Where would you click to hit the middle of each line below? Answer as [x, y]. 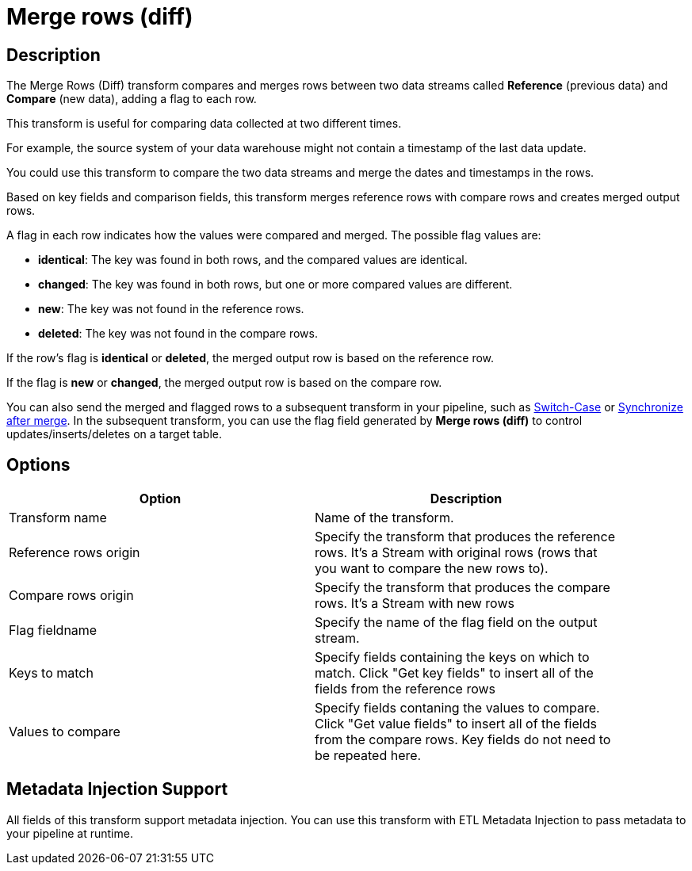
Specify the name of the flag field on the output [456, 623]
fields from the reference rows [405, 689]
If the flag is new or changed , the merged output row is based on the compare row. [224, 383]
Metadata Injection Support [117, 789]
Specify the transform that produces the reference [465, 537]
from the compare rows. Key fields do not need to [463, 740]
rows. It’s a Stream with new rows [415, 604]
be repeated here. [368, 756]
